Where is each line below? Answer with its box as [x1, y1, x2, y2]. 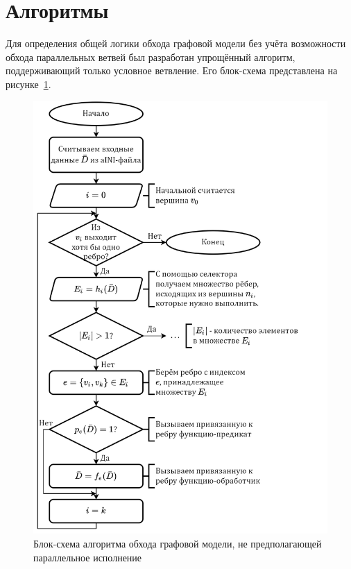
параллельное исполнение [33, 550, 142, 564]
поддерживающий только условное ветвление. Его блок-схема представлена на [6, 63, 338, 78]
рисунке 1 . [6, 76, 51, 91]
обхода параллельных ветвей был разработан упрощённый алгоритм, [6, 49, 296, 64]
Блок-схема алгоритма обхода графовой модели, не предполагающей [33, 536, 322, 550]
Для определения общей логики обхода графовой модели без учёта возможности [6, 36, 346, 51]
